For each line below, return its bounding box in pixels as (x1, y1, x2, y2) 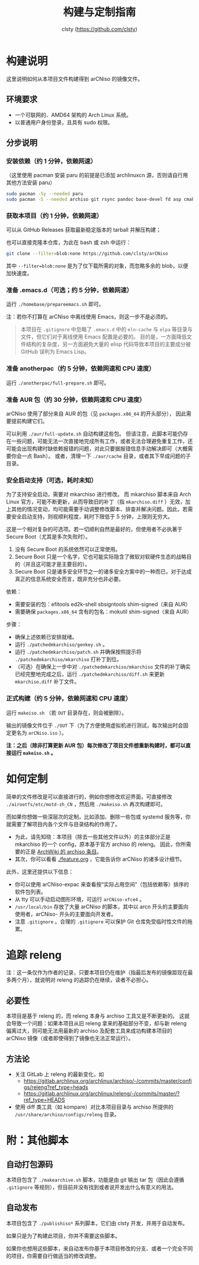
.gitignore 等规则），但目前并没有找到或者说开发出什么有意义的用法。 (6, 1184, 177, 1191)
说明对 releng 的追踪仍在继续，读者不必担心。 (39, 976, 152, 984)
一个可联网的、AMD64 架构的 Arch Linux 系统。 (14, 111, 132, 118)
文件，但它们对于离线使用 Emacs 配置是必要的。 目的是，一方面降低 (20, 333, 187, 341)
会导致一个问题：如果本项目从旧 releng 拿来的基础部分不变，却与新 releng (6, 1020, 187, 1027)
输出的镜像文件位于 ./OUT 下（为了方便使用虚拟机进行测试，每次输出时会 (6, 722, 184, 729)
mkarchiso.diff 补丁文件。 (14, 678, 80, 685)
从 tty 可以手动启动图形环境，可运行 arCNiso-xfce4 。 (14, 895, 145, 902)
